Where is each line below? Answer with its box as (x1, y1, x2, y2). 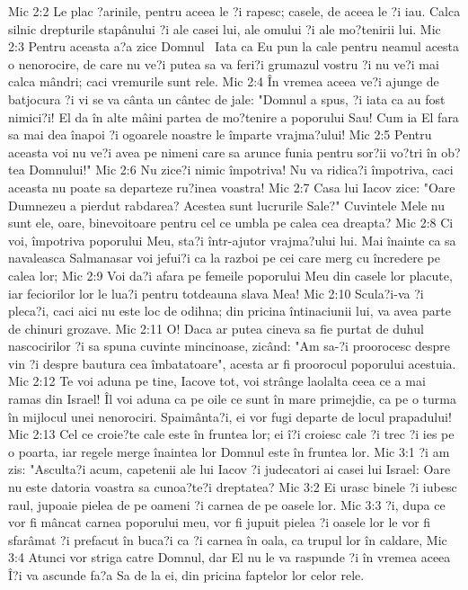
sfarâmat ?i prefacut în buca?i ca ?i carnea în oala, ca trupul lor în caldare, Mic (8, 530, 447, 549)
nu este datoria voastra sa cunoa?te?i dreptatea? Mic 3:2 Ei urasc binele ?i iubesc (8, 478, 457, 496)
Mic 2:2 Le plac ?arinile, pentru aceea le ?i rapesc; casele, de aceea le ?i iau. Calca (8, 2, 461, 20)
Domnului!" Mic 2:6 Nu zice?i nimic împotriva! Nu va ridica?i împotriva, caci (29, 160, 454, 179)
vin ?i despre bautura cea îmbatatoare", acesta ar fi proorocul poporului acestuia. (8, 353, 456, 372)
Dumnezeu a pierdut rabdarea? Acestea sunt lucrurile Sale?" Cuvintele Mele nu (8, 195, 446, 214)
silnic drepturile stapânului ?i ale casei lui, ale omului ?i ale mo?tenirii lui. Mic (8, 19, 441, 38)
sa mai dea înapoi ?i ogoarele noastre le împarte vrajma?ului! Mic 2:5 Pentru (8, 125, 432, 144)
